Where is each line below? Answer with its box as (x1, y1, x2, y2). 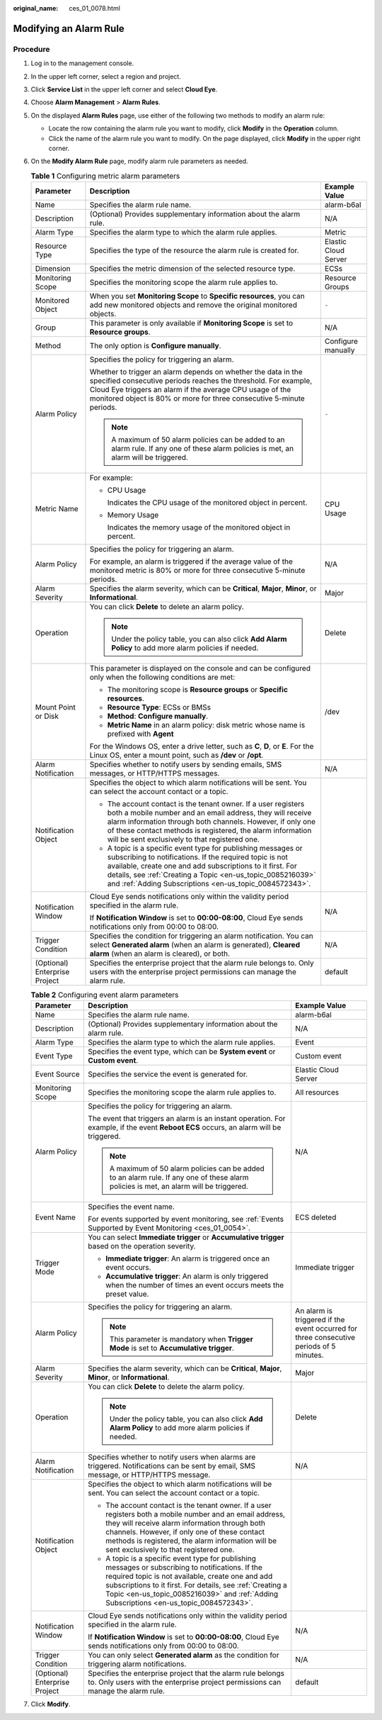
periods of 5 (294, 1341, 336, 1351)
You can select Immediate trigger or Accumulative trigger (88, 1232, 284, 1242)
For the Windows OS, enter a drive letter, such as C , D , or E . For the (89, 742, 314, 752)
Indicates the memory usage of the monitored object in (107, 523, 291, 532)
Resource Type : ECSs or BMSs (107, 703, 212, 713)
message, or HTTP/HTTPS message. (88, 1470, 211, 1480)
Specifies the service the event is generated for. (88, 1069, 248, 1079)
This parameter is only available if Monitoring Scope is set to (89, 318, 294, 328)
